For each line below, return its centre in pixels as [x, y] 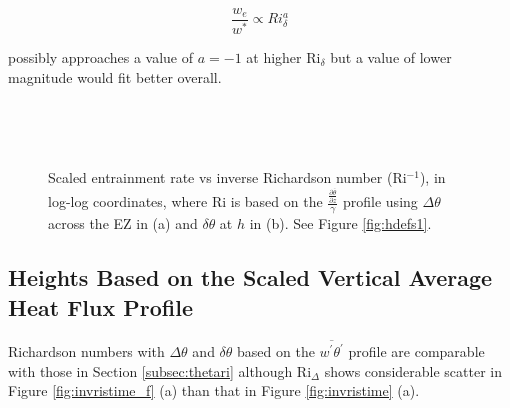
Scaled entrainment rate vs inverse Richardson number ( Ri [227, 177]
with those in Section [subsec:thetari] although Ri [160, 370]
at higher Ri [283, 56]
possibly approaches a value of [100, 56]
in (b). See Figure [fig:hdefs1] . [340, 223]
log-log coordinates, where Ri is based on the [185, 201]
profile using [380, 201]
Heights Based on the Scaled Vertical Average [250, 277]
